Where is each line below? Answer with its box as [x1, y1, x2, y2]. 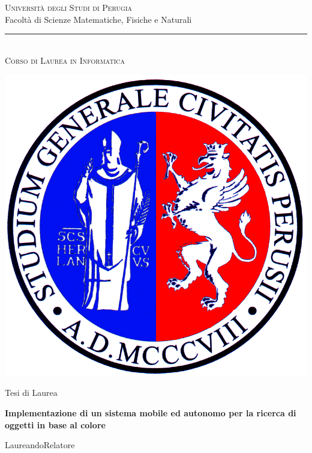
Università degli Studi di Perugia [5, 1, 133, 13]
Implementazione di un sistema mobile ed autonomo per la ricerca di [5, 407, 296, 419]
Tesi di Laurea [5, 386, 58, 399]
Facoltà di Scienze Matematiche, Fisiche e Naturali [5, 13, 192, 25]
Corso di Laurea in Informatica [5, 54, 125, 66]
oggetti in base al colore [5, 418, 106, 431]
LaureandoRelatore [5, 439, 75, 451]
